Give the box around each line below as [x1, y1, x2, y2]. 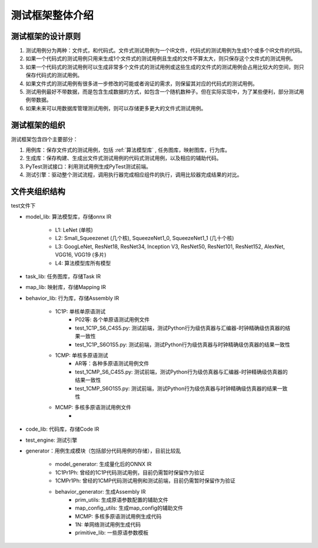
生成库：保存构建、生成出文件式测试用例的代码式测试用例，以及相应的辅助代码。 [25, 155, 222, 162]
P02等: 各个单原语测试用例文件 [75, 316, 150, 323]
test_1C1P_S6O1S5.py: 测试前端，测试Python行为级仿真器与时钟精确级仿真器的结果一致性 [75, 341, 291, 348]
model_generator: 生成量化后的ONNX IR [55, 461, 152, 468]
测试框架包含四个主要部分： [11, 136, 78, 143]
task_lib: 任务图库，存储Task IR [25, 273, 101, 280]
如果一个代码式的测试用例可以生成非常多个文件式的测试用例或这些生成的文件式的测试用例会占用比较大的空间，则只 [25, 63, 304, 70]
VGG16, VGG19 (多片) [55, 251, 107, 258]
